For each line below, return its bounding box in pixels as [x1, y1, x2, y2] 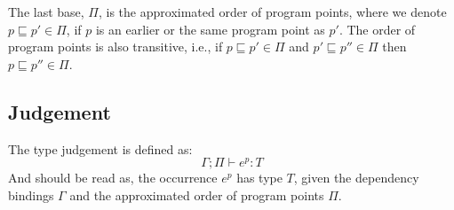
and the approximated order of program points [69, 185, 324, 204]
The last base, [8, 3, 84, 20]
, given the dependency [293, 168, 419, 187]
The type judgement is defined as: [8, 139, 193, 158]
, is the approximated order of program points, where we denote [99, 3, 447, 20]
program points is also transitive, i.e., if [8, 37, 223, 56]
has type [236, 168, 283, 187]
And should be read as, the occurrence [8, 168, 218, 187]
